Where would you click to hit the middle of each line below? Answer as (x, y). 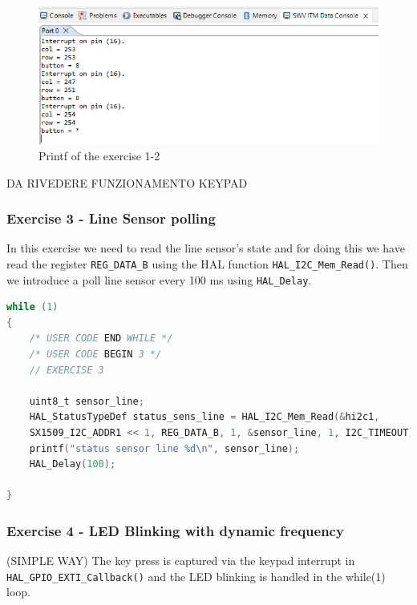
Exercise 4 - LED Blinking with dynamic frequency (175, 530)
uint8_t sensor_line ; (87, 401)
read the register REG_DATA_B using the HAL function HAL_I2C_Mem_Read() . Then (207, 263)
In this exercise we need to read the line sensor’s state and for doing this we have (206, 248)
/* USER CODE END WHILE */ (101, 339)
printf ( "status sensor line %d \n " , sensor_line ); (164, 448)
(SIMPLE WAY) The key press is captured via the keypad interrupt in (181, 561)
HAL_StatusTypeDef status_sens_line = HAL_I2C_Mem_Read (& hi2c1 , (204, 417)
